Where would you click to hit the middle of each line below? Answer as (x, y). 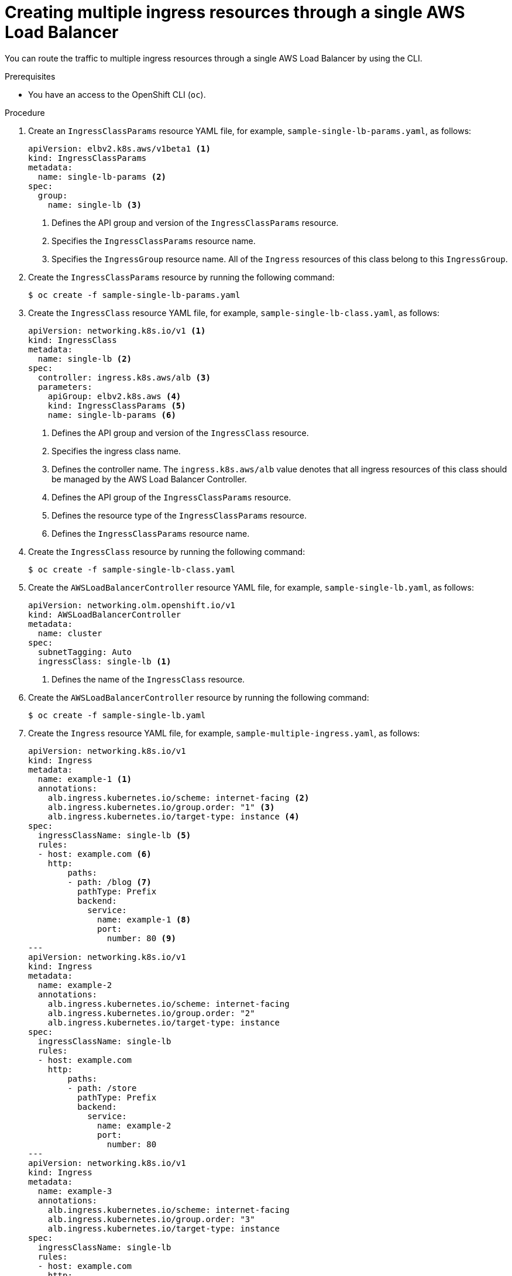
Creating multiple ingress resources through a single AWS (235, 12)
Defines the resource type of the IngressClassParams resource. (179, 515)
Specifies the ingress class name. (116, 451)
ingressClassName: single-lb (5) (114, 835)
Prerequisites (30, 76)
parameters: (65, 387)
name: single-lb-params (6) (112, 415)
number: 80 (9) (141, 938)
